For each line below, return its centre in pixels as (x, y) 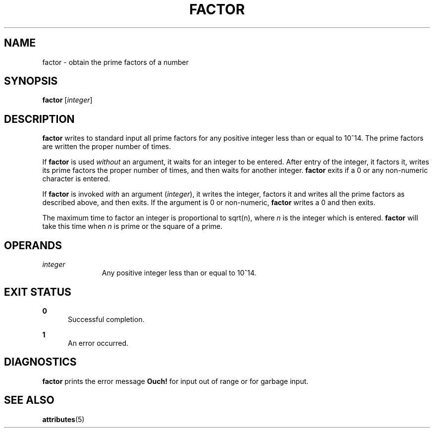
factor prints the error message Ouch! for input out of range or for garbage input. (175, 381)
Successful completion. (106, 319)
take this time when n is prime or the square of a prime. (133, 226)
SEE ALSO (29, 400)
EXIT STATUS (38, 292)
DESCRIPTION (39, 119)
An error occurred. (98, 343)
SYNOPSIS (31, 81)
